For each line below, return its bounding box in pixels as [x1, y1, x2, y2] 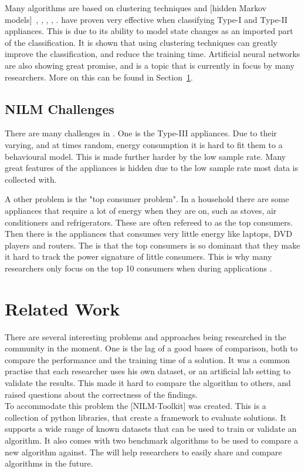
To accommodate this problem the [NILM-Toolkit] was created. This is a [5, 400, 266, 412]
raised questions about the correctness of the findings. [5, 388, 198, 400]
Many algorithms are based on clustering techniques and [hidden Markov [5, 2, 267, 14]
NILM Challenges [5, 99, 114, 118]
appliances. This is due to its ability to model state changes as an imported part [5, 25, 293, 37]
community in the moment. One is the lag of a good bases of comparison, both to [5, 342, 298, 354]
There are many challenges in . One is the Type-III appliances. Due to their [5, 127, 277, 139]
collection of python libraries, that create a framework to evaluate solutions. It [5, 411, 287, 423]
